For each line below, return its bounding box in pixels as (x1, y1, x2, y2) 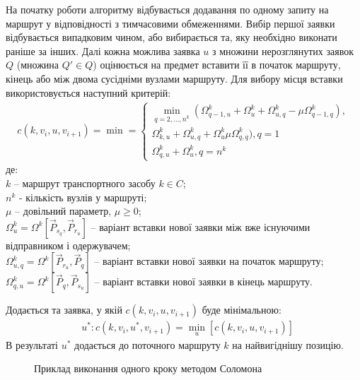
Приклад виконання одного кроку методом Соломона (34, 361, 262, 376)
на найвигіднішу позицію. (232, 337, 344, 352)
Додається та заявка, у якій (6, 302, 122, 317)
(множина (16, 57, 59, 72)
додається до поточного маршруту (74, 337, 221, 352)
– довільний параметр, (15, 203, 112, 218)
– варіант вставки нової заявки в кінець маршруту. (94, 274, 313, 289)
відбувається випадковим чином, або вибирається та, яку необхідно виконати (6, 30, 337, 44)
